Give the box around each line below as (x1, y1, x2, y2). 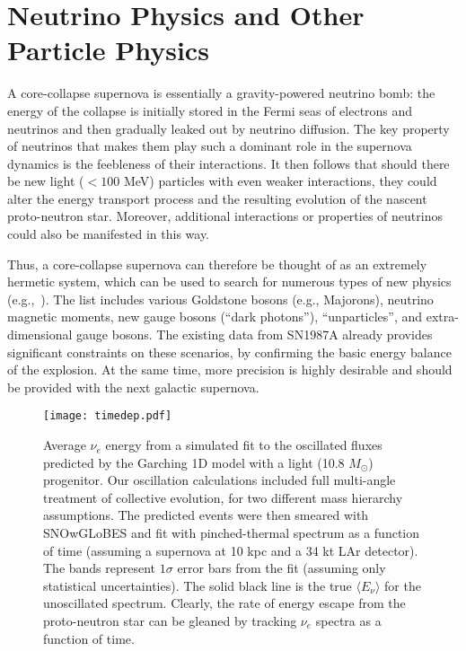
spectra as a (315, 611, 382, 629)
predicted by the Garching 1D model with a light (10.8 (43, 453, 345, 471)
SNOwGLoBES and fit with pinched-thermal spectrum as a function (43, 523, 420, 542)
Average (43, 435, 86, 454)
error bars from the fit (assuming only (177, 559, 386, 577)
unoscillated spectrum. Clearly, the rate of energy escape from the (43, 594, 406, 612)
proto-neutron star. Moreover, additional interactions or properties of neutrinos (7, 207, 443, 225)
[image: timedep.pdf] (43, 409, 172, 423)
